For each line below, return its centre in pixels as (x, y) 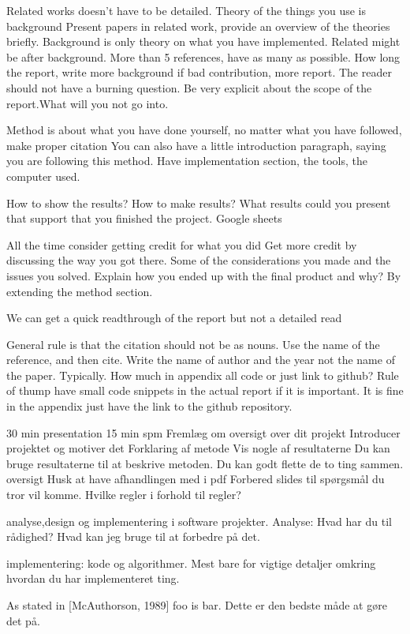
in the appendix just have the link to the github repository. (149, 406)
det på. (23, 620)
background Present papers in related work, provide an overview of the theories (198, 26)
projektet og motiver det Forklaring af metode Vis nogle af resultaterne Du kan (198, 448)
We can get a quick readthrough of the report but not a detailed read (174, 318)
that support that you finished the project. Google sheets (144, 218)
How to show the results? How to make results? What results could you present (199, 203)
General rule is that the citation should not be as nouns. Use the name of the (193, 344)
